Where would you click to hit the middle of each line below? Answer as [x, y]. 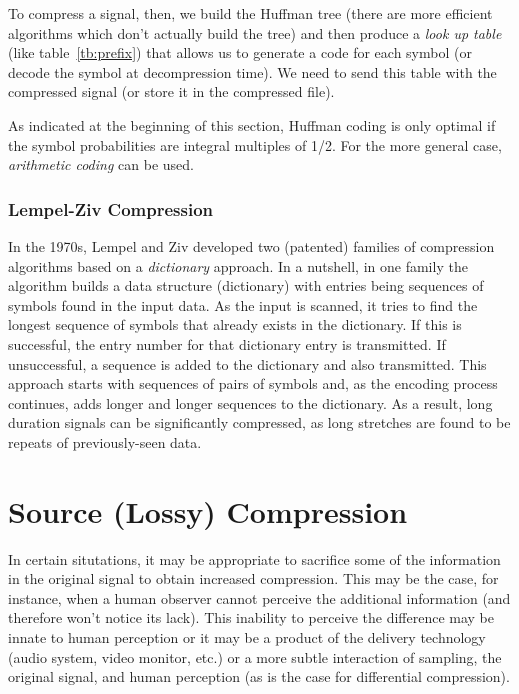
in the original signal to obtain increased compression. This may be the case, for [253, 578]
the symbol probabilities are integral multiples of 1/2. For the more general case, [255, 144]
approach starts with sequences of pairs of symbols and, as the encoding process [253, 383]
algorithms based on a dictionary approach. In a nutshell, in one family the [238, 265]
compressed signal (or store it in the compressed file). [171, 91]
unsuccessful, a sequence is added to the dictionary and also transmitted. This [247, 363]
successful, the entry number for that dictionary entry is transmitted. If [227, 343]
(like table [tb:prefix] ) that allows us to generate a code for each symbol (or [240, 52]
